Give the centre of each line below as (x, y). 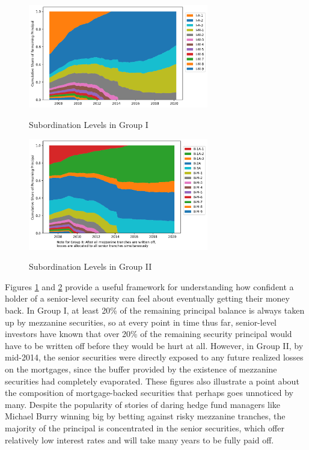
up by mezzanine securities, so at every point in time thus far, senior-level (141, 322)
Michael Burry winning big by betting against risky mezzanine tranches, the (145, 416)
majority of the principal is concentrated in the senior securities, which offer (145, 428)
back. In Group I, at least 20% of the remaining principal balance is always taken (155, 310)
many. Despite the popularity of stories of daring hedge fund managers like (143, 404)
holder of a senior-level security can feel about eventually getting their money (147, 298)
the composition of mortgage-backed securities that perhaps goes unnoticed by (149, 393)
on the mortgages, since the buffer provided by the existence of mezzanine (141, 369)
